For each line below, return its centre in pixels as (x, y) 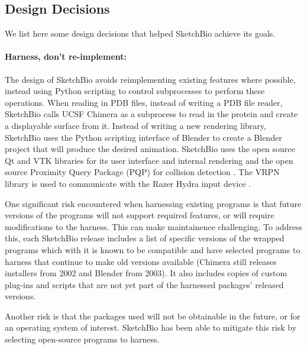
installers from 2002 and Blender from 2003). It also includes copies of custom (146, 273)
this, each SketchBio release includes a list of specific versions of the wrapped (145, 238)
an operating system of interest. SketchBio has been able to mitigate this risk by (151, 327)
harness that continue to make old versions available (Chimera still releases (141, 261)
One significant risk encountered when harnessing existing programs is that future (153, 203)
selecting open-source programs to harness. (82, 339)
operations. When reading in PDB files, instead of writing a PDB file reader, (144, 102)
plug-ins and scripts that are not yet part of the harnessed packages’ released (144, 284)
